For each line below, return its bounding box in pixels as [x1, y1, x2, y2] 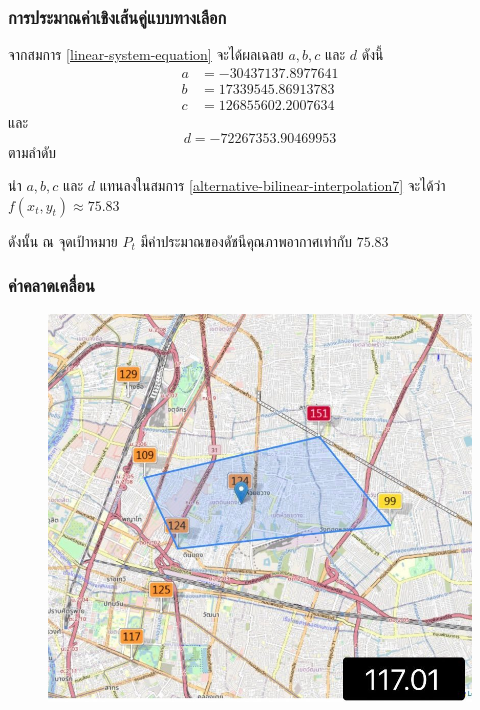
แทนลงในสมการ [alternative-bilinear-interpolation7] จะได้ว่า [99, 175, 446, 196]
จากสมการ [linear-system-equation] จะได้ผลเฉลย [8, 44, 284, 65]
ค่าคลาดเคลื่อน [8, 273, 95, 298]
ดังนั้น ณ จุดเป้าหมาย [8, 230, 118, 251]
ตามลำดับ [8, 141, 57, 162]
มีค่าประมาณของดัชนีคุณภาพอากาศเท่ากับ [140, 230, 353, 251]
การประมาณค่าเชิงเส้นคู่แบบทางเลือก [8, 4, 227, 29]
